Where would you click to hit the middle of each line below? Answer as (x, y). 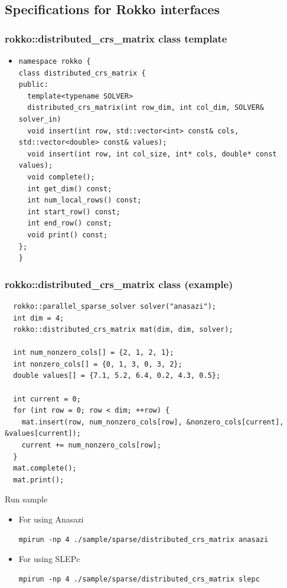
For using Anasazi (51, 519)
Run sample (26, 499)
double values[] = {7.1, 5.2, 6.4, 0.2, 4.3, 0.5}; (117, 376)
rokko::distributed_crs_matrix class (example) (119, 284)
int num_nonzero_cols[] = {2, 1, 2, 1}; (94, 353)
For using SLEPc (49, 559)
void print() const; (68, 235)
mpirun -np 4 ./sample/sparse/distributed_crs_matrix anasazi (143, 539)
